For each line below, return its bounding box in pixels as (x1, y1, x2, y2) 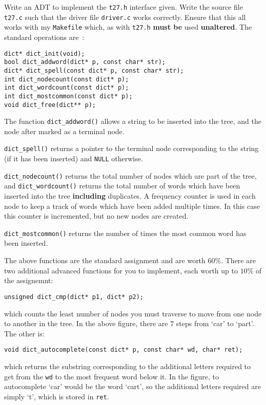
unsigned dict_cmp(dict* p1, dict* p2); (4, 293, 144, 301)
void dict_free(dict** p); (4, 101, 96, 109)
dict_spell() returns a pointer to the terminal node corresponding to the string (4, 143, 259, 154)
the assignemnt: (4, 275, 53, 286)
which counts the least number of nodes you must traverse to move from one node (4, 308, 262, 318)
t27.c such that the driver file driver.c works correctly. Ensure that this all (4, 11, 246, 22)
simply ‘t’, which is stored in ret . (4, 391, 109, 401)
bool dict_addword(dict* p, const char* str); (4, 58, 166, 66)
